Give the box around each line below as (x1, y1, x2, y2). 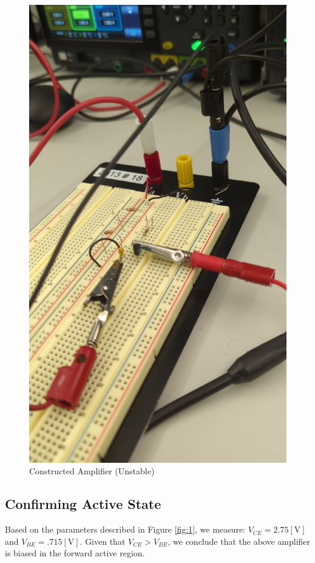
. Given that (80, 534, 126, 547)
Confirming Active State (5, 494, 161, 513)
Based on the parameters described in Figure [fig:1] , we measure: (5, 523, 245, 536)
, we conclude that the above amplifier (168, 534, 311, 547)
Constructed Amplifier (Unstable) (29, 465, 155, 477)
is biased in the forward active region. (5, 547, 145, 559)
